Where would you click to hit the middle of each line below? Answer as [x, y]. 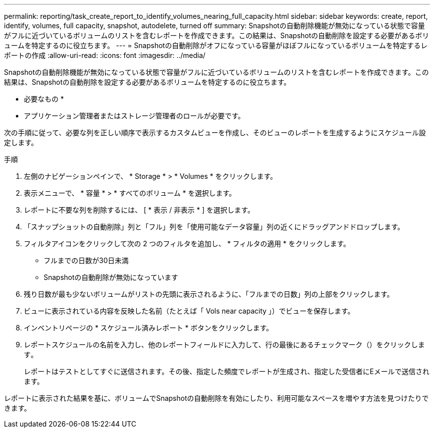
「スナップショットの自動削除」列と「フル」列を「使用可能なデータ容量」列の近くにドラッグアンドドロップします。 [214, 227]
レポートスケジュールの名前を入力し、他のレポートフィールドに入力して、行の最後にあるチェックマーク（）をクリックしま [224, 345]
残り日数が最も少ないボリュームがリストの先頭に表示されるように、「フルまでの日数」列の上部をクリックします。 [209, 294]
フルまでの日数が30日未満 [86, 260]
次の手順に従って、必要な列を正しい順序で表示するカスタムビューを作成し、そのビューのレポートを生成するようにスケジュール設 [215, 133]
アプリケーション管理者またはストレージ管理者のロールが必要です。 [135, 116]
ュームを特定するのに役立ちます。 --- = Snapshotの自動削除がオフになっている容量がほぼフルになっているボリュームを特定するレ [216, 45]
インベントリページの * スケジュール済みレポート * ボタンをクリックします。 [149, 328]
